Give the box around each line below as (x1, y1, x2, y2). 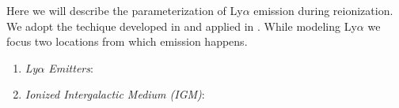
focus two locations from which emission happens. (6, 33, 248, 50)
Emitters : (48, 59, 93, 76)
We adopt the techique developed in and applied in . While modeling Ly (6, 17, 357, 34)
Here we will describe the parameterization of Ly (6, 2, 243, 18)
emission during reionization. (253, 2, 393, 18)
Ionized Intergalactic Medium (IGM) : (25, 86, 205, 102)
